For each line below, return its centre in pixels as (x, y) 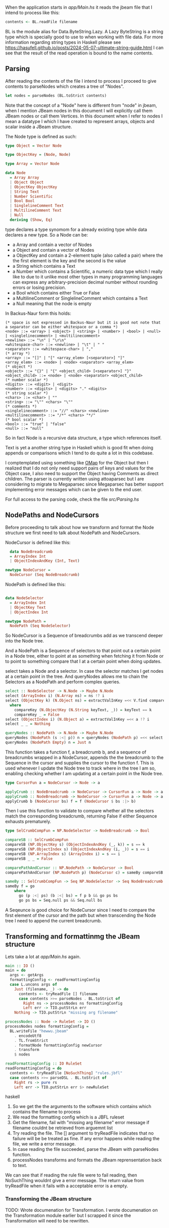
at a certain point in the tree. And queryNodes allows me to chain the (76, 677)
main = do (16, 970)
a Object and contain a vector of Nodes (53, 250)
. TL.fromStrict (31, 1040)
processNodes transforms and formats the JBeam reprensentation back (87, 1160)
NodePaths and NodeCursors (52, 515)
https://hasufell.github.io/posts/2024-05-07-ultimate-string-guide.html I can (84, 47)
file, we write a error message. (44, 1144)
